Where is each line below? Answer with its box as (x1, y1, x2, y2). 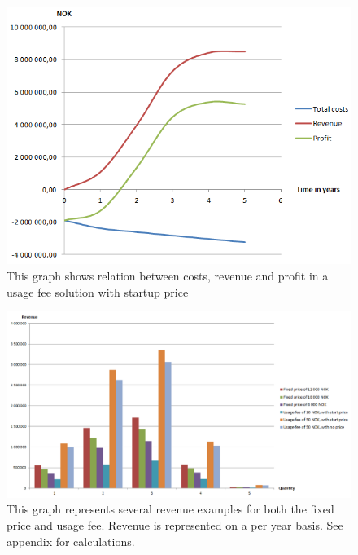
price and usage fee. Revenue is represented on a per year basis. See (7, 516, 343, 533)
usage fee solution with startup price (7, 283, 189, 300)
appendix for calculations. (7, 532, 135, 549)
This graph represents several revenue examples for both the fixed (7, 500, 334, 518)
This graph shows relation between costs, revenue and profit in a (7, 266, 329, 284)
